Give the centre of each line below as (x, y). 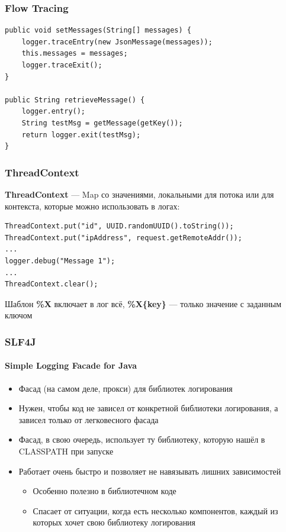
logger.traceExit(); (62, 65)
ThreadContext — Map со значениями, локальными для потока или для (139, 194)
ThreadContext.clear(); (52, 284)
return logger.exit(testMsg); (81, 135)
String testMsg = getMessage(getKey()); (102, 123)
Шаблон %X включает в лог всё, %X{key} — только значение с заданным (143, 303)
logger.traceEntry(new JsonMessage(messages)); (117, 42)
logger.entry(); (54, 112)
